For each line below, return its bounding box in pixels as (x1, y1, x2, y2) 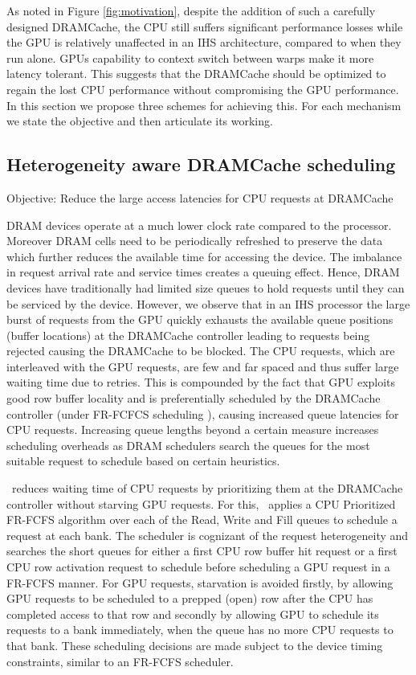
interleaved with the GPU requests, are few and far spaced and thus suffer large (6, 358, 399, 374)
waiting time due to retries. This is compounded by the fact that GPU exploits (6, 374, 396, 391)
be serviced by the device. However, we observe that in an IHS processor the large (6, 295, 410, 312)
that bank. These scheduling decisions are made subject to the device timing (6, 636, 383, 653)
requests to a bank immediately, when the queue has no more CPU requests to (6, 621, 394, 638)
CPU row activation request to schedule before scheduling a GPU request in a (6, 558, 390, 575)
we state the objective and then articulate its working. (6, 112, 273, 129)
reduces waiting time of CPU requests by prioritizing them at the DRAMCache (11, 480, 403, 497)
